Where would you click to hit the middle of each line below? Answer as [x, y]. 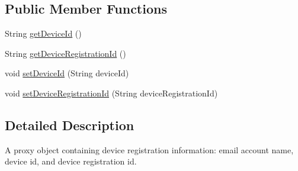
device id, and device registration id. [71, 161]
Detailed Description [70, 125]
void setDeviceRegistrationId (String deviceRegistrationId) [111, 93]
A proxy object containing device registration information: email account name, [149, 149]
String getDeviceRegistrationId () [65, 53]
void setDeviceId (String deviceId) [67, 73]
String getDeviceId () [43, 33]
